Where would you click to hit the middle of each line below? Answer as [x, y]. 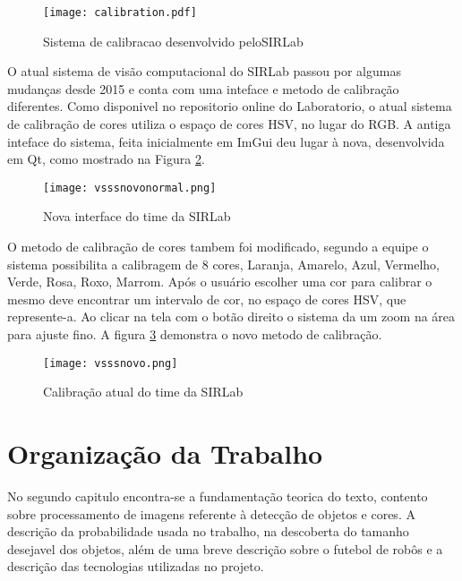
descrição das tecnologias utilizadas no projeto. [136, 566]
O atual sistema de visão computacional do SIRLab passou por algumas [204, 71]
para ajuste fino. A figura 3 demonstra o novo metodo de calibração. [195, 334]
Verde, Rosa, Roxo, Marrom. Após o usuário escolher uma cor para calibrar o [220, 282]
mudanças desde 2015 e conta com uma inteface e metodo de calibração [203, 88]
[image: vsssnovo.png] [111, 363]
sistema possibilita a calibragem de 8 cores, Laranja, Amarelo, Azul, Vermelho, [223, 264]
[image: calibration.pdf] [120, 13]
